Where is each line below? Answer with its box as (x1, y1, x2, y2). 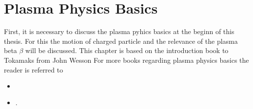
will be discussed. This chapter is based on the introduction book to (25, 45, 229, 55)
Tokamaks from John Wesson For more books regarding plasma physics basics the (4, 54, 249, 65)
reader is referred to (4, 64, 63, 74)
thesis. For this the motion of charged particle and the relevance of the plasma (4, 36, 238, 46)
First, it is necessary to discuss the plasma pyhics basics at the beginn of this (4, 26, 234, 36)
